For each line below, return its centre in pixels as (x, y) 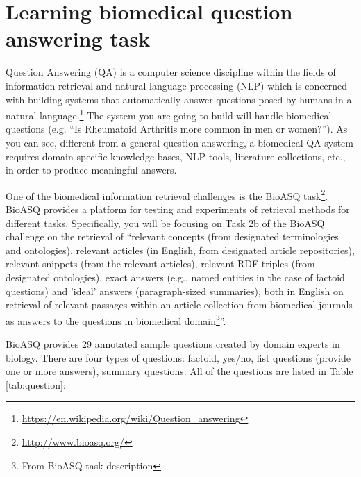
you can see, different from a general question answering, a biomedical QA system (179, 142)
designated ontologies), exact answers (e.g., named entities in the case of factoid (175, 277)
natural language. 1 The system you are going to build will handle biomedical (169, 114)
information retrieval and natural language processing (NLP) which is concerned (177, 85)
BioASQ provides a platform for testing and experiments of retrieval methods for (178, 209)
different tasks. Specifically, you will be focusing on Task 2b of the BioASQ (165, 223)
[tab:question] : (36, 384)
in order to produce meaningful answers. (91, 170)
